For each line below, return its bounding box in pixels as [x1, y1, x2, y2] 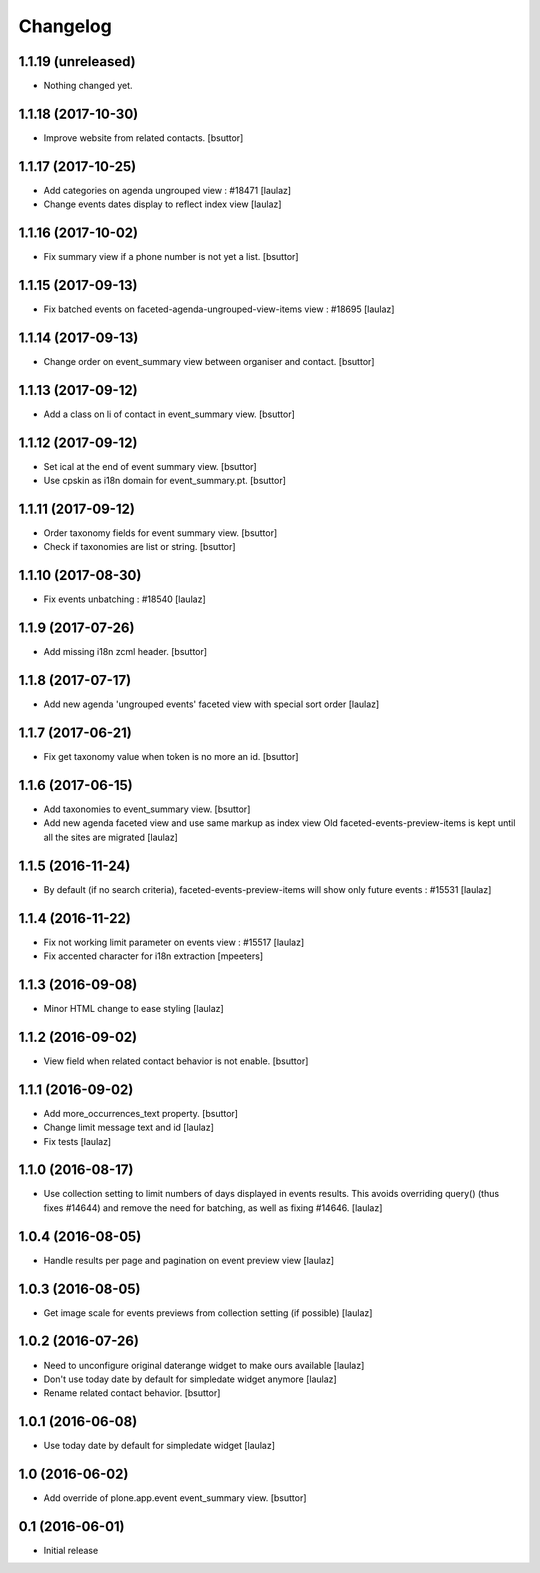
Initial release [43, 1545, 99, 1557]
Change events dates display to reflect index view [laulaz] [43, 198, 282, 210]
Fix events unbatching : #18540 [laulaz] [43, 593, 206, 605]
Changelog [18, 15, 112, 37]
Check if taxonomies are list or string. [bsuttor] [43, 541, 236, 553]
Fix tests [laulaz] [43, 1135, 112, 1147]
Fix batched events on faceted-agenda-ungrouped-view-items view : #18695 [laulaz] [43, 303, 395, 315]
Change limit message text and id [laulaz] [43, 1121, 215, 1134]
